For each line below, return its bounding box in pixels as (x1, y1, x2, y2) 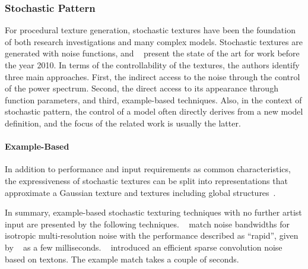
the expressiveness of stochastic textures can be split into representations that (5, 174, 288, 186)
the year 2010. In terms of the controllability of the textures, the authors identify (5, 59, 300, 71)
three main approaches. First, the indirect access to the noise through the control (5, 70, 300, 83)
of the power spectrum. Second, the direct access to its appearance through (5, 82, 278, 94)
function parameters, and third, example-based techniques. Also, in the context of (5, 93, 302, 106)
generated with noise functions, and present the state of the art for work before (5, 47, 300, 59)
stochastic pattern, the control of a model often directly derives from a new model (5, 105, 303, 118)
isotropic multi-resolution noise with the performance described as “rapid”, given (5, 229, 299, 242)
